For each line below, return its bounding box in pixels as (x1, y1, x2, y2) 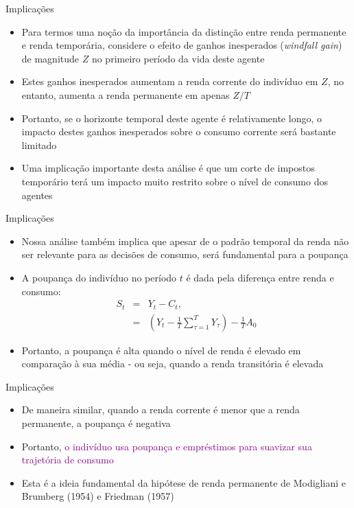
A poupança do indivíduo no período (21, 270, 177, 284)
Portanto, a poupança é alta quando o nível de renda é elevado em (21, 343, 301, 357)
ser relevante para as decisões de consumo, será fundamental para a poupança (21, 247, 349, 262)
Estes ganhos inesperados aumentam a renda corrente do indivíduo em (21, 74, 318, 89)
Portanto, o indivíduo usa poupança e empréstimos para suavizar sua (21, 439, 312, 453)
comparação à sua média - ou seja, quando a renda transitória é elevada (21, 356, 324, 371)
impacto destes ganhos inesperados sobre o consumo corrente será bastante (21, 124, 336, 139)
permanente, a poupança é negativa (21, 415, 171, 430)
